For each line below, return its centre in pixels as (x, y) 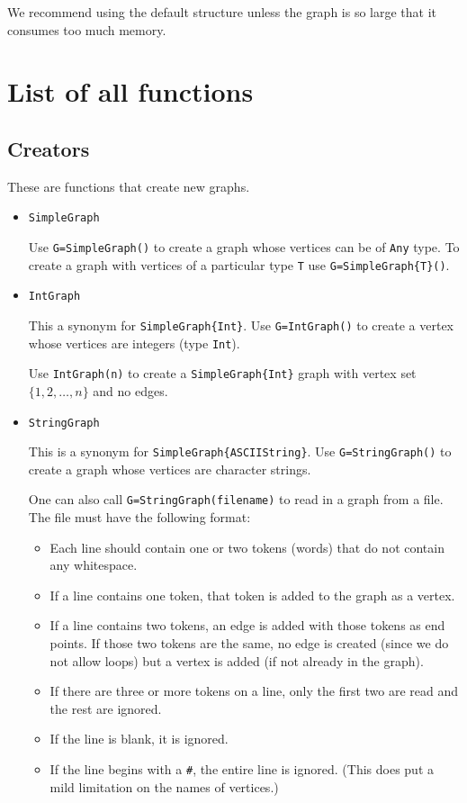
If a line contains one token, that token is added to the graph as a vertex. (252, 595)
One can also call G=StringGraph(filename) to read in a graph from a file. (236, 499)
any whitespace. (94, 565)
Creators (49, 148)
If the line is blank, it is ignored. (139, 739)
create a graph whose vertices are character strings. (170, 469)
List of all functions (130, 91)
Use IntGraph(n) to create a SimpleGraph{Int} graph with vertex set (222, 373)
